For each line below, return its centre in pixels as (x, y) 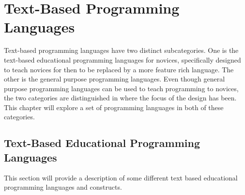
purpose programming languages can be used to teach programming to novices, (121, 88)
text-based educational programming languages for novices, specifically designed (122, 59)
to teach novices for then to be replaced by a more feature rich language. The (119, 69)
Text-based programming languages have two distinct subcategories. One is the (121, 50)
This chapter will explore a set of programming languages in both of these (114, 107)
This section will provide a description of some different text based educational (121, 177)
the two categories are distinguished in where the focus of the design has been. (120, 98)
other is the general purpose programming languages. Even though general (115, 79)
